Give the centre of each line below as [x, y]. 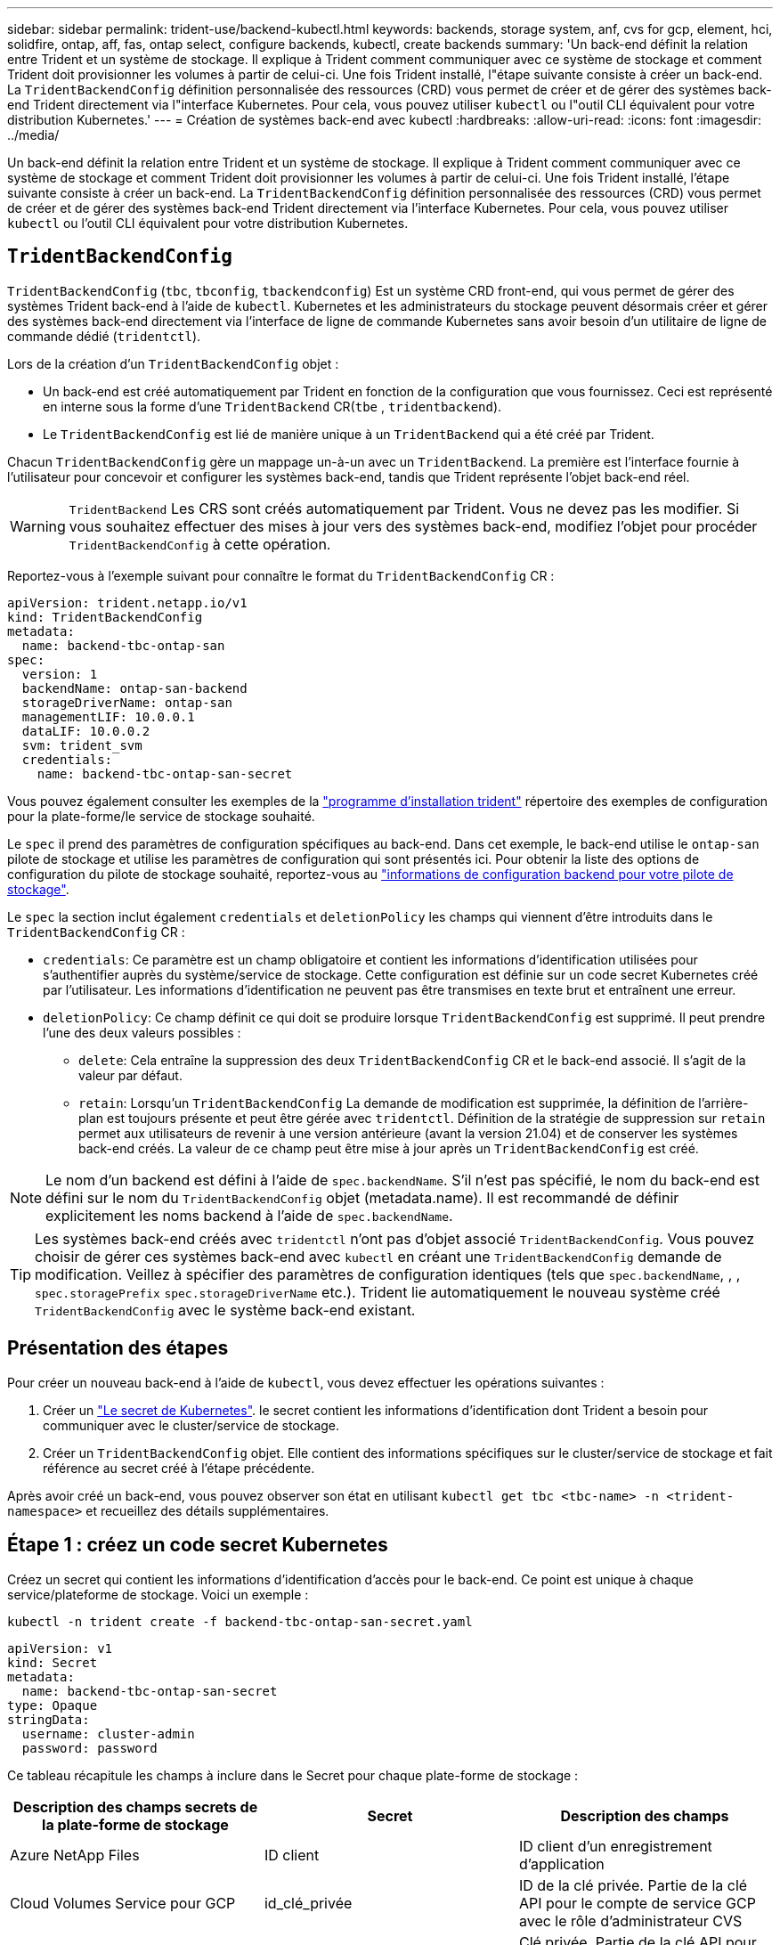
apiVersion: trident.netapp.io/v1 [127, 602]
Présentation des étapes [118, 1348]
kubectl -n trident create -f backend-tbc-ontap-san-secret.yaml [240, 1621]
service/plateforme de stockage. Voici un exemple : [158, 1594]
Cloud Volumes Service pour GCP [123, 1903]
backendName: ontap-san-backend [134, 688]
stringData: [49, 1719]
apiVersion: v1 [60, 1648]
